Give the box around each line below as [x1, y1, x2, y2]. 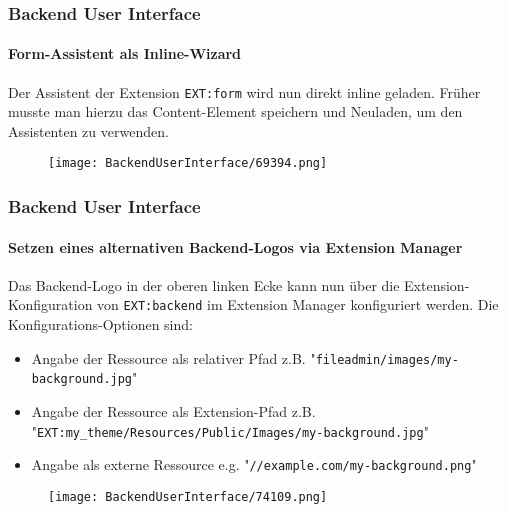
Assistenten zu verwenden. [8, 120, 169, 141]
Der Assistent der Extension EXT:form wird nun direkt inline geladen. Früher [8, 81, 481, 102]
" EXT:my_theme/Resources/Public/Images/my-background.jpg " [31, 420, 429, 441]
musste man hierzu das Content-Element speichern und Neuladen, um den [8, 101, 463, 122]
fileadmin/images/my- [315, 352, 459, 367]
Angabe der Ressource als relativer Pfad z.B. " [31, 347, 316, 368]
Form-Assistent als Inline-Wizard [8, 43, 242, 64]
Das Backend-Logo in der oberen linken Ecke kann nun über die [8, 274, 400, 295]
